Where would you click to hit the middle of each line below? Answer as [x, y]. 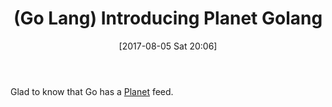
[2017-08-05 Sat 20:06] [168, 46]
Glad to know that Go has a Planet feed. [92, 91]
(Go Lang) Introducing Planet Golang [168, 18]
